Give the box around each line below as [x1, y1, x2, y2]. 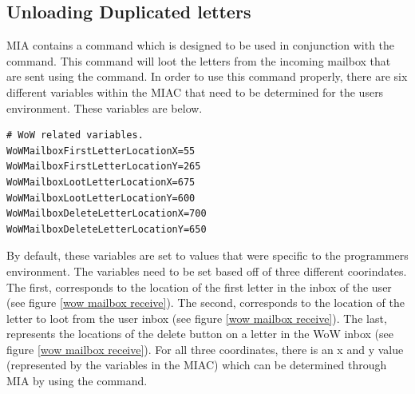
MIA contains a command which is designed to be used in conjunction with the [6, 37, 395, 54]
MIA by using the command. [6, 372, 148, 389]
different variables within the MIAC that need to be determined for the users [6, 83, 384, 100]
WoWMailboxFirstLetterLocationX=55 [6, 145, 196, 157]
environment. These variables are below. [6, 99, 203, 116]
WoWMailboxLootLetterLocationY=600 [6, 192, 196, 204]
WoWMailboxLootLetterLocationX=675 [6, 176, 196, 188]
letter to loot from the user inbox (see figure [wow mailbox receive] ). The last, [6, 309, 387, 326]
